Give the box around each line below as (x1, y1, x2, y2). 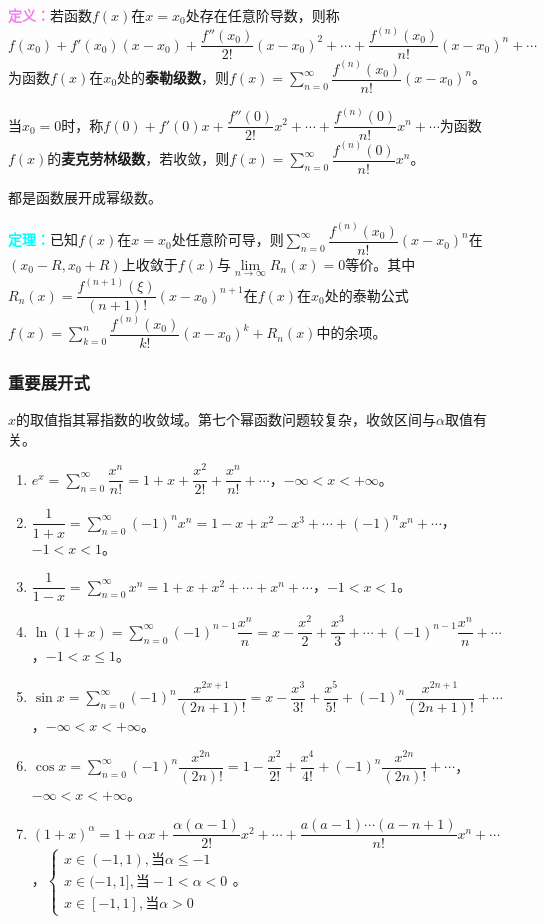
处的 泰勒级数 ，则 (117, 67, 230, 87)
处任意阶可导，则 (171, 229, 284, 250)
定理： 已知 (8, 229, 78, 250)
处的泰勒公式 (324, 284, 409, 305)
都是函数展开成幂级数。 (8, 186, 162, 207)
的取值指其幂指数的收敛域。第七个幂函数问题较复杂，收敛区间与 (16, 409, 437, 430)
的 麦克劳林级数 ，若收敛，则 (47, 148, 230, 168)
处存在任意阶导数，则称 (185, 5, 340, 25)
